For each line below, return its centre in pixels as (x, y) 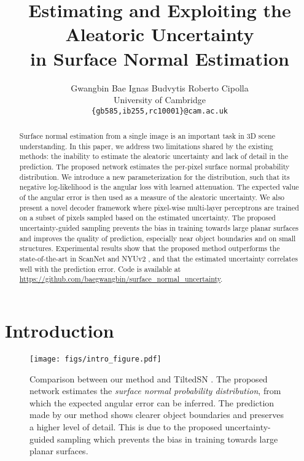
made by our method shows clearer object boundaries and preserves (157, 415)
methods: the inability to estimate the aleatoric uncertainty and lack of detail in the (154, 156)
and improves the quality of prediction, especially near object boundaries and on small (158, 238)
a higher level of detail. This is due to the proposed (126, 426)
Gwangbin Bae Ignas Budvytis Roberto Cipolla (160, 87)
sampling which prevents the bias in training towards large (168, 439)
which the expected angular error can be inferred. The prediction (152, 402)
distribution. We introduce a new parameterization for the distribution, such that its (154, 176)
